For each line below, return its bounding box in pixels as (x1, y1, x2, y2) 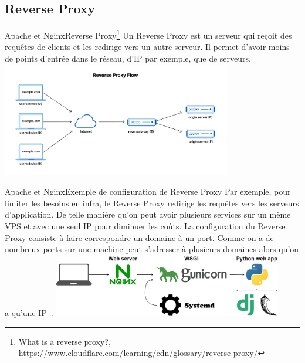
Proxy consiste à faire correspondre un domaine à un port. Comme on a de (5, 231, 274, 243)
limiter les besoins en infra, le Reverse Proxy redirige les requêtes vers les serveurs (5, 196, 299, 209)
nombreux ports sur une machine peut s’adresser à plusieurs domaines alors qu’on (5, 243, 299, 255)
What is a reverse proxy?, (18, 335, 111, 347)
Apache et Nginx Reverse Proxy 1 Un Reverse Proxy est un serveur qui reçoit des (5, 28, 292, 41)
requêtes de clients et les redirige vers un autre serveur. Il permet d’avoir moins (5, 40, 290, 53)
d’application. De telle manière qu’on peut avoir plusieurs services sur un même (5, 208, 291, 220)
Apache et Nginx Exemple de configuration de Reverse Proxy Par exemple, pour (5, 185, 291, 198)
